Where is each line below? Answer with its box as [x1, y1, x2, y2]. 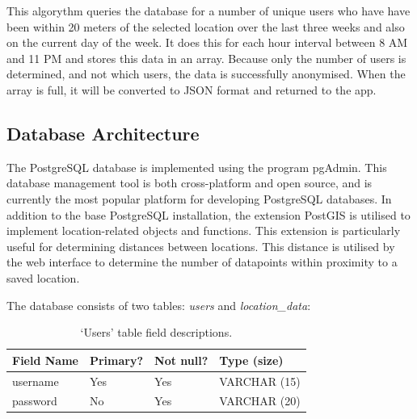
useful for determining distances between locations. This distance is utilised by [6, 237, 395, 254]
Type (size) [219, 351, 284, 368]
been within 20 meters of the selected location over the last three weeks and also [6, 18, 405, 35]
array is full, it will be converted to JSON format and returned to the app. [6, 81, 377, 98]
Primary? [89, 351, 144, 368]
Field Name [12, 351, 78, 368]
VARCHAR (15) [219, 372, 301, 389]
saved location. [6, 269, 80, 286]
